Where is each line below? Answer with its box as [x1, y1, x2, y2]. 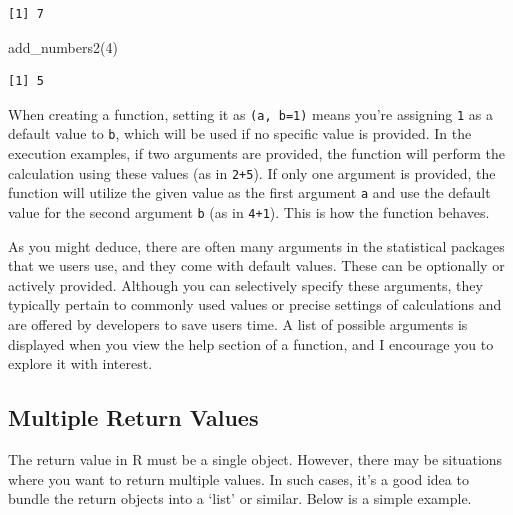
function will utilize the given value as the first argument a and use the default [8, 182, 491, 203]
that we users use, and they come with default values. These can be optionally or [8, 255, 505, 276]
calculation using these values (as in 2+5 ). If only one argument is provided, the [8, 162, 496, 183]
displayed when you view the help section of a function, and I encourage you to [8, 333, 494, 354]
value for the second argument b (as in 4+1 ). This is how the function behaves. [8, 202, 490, 222]
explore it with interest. [8, 353, 153, 374]
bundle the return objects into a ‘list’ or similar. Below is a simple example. [8, 488, 472, 509]
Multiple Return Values [8, 402, 259, 433]
